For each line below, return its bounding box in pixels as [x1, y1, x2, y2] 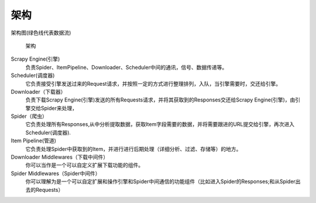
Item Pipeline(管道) [11, 137, 57, 144]
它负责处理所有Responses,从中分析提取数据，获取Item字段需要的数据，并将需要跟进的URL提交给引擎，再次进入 [25, 121, 295, 128]
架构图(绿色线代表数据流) [11, 29, 71, 36]
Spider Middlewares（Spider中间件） [11, 170, 101, 177]
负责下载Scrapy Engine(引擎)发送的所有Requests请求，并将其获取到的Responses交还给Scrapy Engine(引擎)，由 [25, 96, 296, 103]
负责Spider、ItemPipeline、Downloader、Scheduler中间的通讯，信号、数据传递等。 [25, 64, 228, 71]
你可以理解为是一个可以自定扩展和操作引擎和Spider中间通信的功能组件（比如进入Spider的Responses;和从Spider [25, 178, 296, 185]
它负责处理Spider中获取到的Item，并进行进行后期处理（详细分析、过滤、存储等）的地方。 [25, 145, 242, 152]
